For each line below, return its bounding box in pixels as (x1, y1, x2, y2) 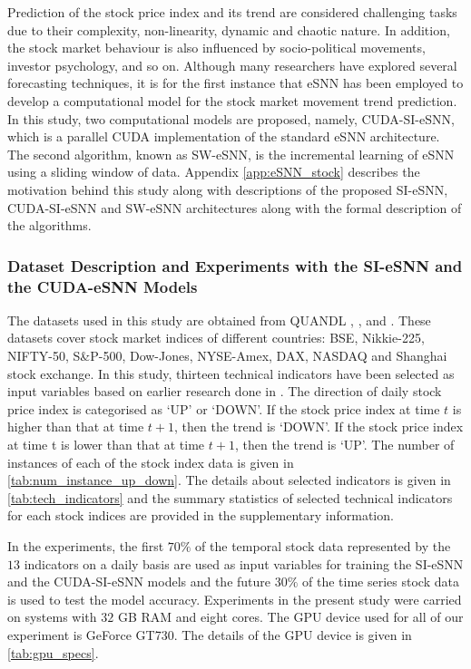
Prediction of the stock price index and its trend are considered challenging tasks (7, 3, 457, 21)
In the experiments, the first (7, 536, 164, 555)
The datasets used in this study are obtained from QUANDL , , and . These (7, 310, 431, 329)
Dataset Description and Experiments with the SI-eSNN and (7, 254, 463, 276)
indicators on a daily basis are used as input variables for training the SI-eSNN (24, 554, 464, 573)
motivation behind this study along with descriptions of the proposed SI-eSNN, (7, 179, 448, 199)
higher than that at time (7, 417, 144, 436)
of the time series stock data (302, 572, 459, 591)
